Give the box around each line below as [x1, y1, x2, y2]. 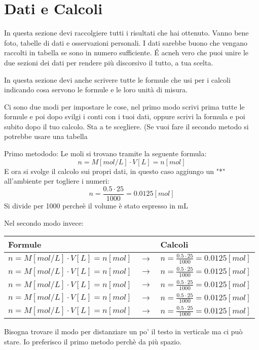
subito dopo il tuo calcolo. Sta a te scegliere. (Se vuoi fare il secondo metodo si [4, 121, 249, 131]
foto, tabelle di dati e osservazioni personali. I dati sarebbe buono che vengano [4, 37, 247, 48]
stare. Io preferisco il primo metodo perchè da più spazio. [4, 336, 182, 346]
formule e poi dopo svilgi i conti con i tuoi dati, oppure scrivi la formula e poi [4, 111, 245, 122]
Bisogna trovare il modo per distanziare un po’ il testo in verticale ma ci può [4, 326, 243, 337]
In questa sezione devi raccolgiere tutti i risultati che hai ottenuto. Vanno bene [4, 27, 249, 38]
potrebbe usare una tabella [4, 131, 88, 142]
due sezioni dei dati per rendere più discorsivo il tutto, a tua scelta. [4, 57, 213, 67]
